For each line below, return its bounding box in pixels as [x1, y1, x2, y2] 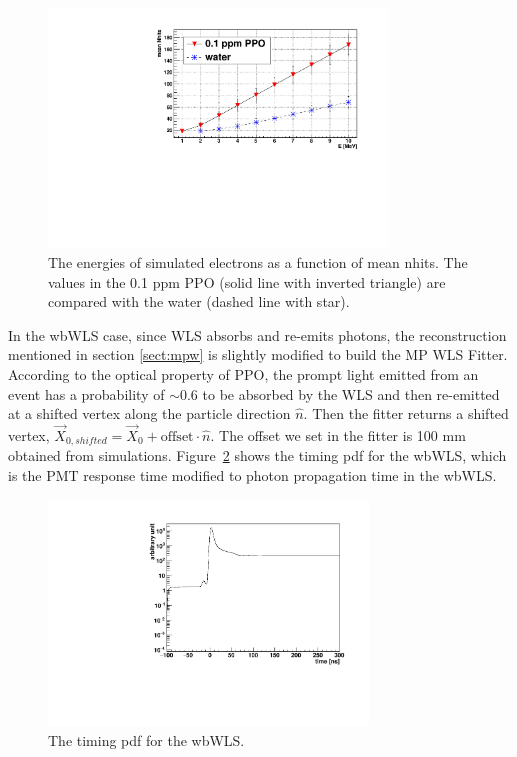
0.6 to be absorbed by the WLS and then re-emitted [179, 383, 500, 404]
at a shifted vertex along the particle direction [8, 403, 291, 424]
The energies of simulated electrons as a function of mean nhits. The [48, 251, 468, 272]
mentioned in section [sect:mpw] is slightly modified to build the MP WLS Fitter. [8, 344, 508, 365]
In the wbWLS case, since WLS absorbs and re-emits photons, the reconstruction [8, 324, 507, 345]
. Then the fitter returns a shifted [303, 403, 509, 424]
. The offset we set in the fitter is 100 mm [210, 424, 466, 445]
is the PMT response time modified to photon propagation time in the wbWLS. [8, 465, 497, 485]
